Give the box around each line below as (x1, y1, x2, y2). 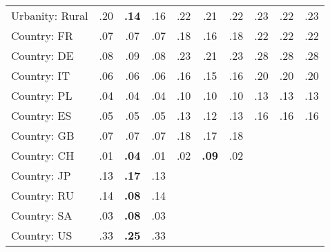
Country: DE (11, 48, 74, 63)
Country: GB (11, 127, 75, 143)
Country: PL (11, 87, 72, 103)
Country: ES (11, 107, 72, 123)
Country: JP (11, 167, 71, 183)
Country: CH (11, 147, 75, 163)
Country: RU (11, 187, 74, 203)
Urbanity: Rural (11, 8, 88, 23)
